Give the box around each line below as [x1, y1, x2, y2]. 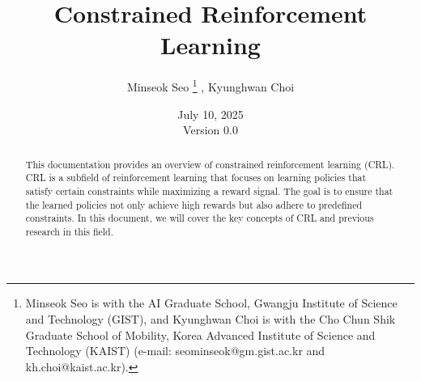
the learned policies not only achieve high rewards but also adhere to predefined [25, 197, 363, 211]
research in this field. [25, 224, 114, 238]
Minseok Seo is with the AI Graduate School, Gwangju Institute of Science [25, 294, 398, 311]
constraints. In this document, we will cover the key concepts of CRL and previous [25, 211, 374, 225]
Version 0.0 [183, 121, 238, 138]
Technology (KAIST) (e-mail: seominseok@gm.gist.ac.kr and [25, 342, 325, 359]
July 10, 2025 [177, 105, 244, 122]
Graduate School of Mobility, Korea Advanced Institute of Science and [25, 326, 376, 343]
